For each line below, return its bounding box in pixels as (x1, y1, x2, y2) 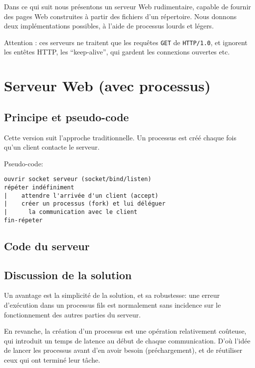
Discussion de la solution (4, 267, 132, 282)
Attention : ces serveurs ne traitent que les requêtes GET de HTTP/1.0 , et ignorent (4, 37, 248, 47)
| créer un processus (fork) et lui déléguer (4, 200, 166, 208)
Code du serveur (4, 238, 90, 253)
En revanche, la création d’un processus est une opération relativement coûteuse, (4, 326, 247, 336)
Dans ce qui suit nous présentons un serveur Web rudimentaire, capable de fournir (4, 1, 251, 11)
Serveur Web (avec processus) (4, 76, 211, 96)
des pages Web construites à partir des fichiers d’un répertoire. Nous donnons (4, 11, 237, 21)
